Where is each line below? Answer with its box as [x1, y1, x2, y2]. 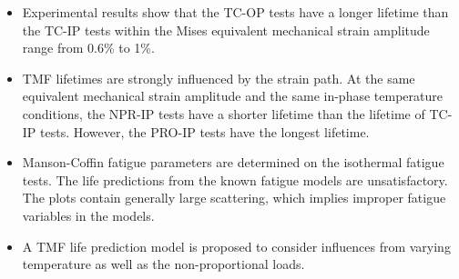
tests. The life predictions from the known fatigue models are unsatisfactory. [22, 170, 448, 189]
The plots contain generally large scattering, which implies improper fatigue [22, 188, 446, 207]
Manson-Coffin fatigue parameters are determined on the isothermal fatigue [22, 153, 444, 172]
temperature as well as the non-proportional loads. [22, 254, 305, 274]
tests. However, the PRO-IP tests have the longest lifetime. [40, 122, 370, 141]
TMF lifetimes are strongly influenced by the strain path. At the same [22, 68, 415, 87]
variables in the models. [22, 205, 155, 224]
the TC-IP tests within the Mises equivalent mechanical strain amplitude [22, 20, 430, 39]
